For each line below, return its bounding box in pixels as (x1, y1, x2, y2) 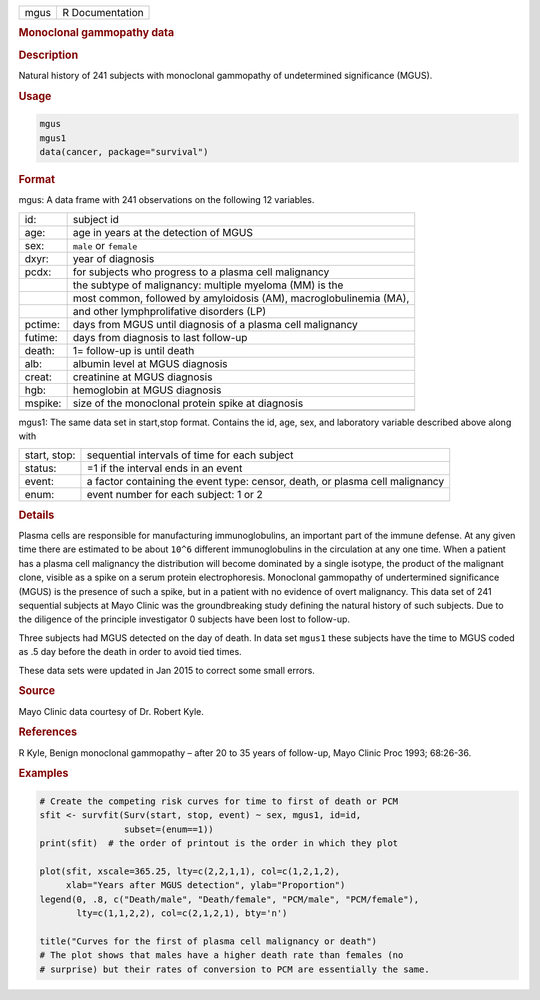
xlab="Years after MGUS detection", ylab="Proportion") (65, 880, 346, 891)
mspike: (24, 396, 62, 410)
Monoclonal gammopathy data (18, 26, 175, 40)
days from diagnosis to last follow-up (72, 330, 248, 344)
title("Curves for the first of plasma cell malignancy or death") (39, 935, 378, 947)
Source (18, 684, 56, 698)
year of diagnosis (72, 251, 155, 265)
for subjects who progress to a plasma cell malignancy (72, 265, 330, 279)
